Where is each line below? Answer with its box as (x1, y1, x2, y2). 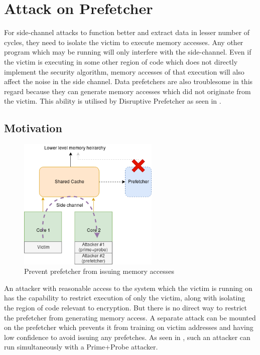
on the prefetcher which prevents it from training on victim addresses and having (4, 322, 253, 332)
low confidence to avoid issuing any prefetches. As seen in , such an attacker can (4, 331, 250, 342)
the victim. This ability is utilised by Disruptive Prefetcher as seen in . (4, 96, 221, 106)
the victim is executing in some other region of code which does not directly (4, 56, 238, 67)
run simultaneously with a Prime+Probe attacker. (4, 341, 158, 352)
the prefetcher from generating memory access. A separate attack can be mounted (4, 312, 256, 322)
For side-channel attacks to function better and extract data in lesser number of (4, 27, 250, 38)
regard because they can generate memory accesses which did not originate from (4, 86, 251, 96)
